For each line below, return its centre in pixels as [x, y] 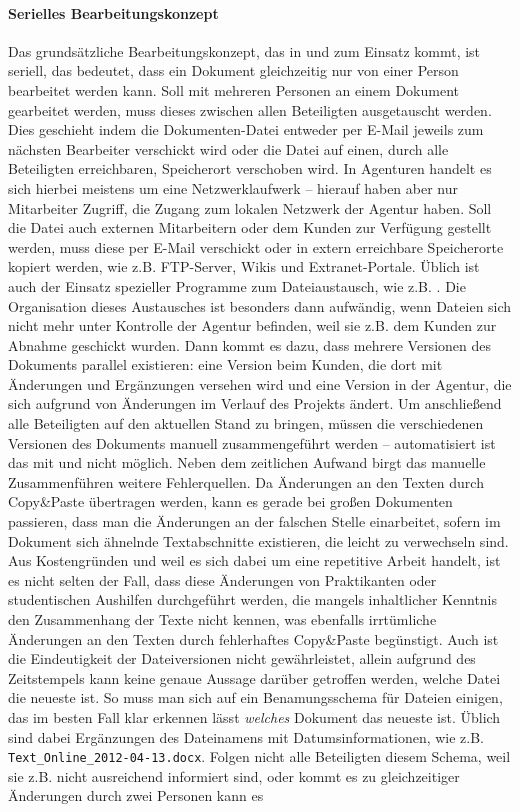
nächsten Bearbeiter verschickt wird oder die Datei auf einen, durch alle [228, 148]
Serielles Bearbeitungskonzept [113, 12]
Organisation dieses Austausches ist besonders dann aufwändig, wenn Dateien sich [260, 305]
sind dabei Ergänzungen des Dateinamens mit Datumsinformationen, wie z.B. [246, 736]
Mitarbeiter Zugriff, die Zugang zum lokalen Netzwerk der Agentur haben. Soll [250, 207]
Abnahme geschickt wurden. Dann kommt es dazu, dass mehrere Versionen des [249, 344]
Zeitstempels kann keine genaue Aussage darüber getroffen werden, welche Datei [254, 677]
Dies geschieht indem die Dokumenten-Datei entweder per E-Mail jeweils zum [246, 129]
